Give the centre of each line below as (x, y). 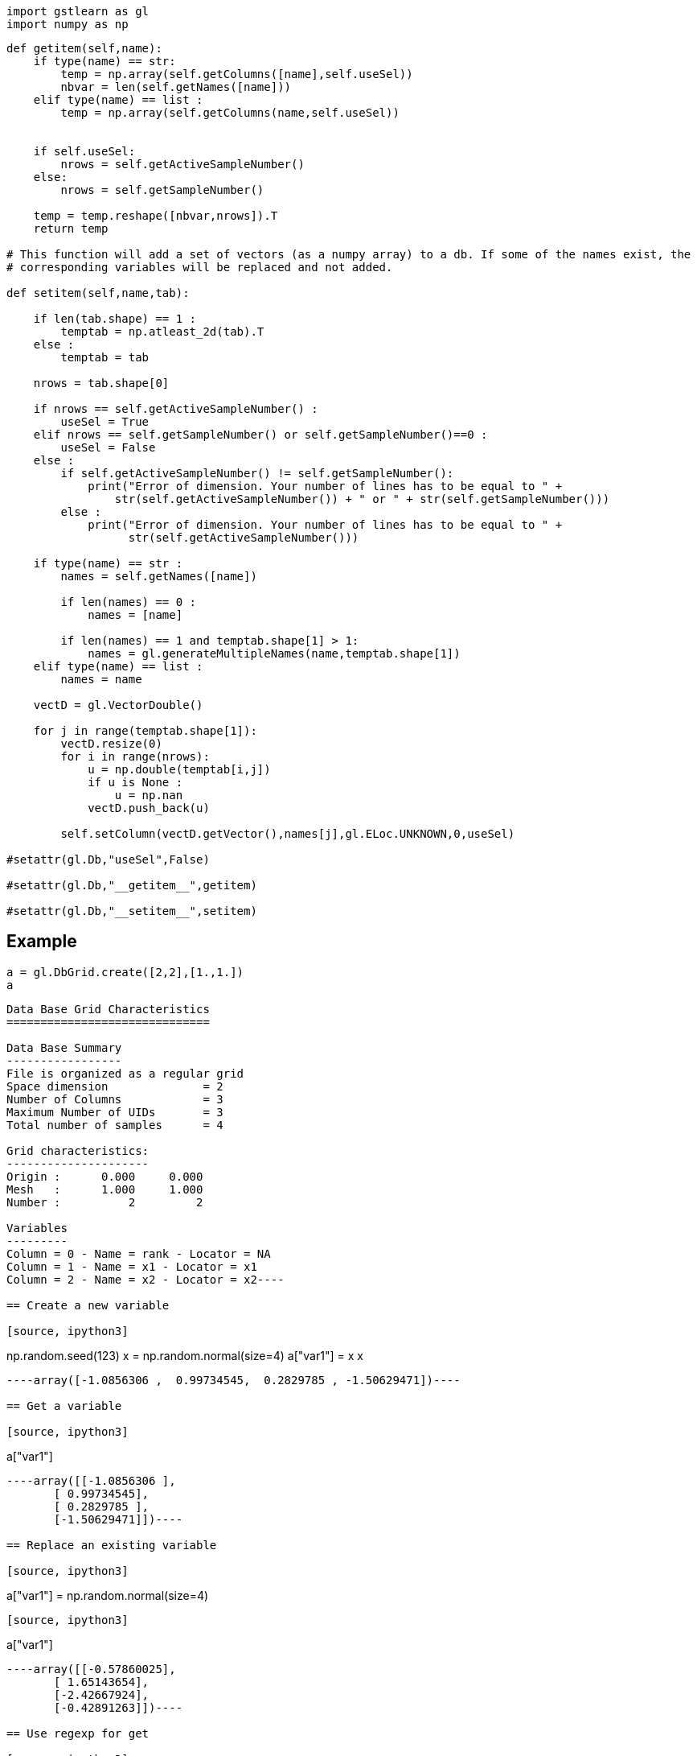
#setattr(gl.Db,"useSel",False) (108, 859)
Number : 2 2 (105, 1202)
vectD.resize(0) (111, 744)
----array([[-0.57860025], (91, 1669)
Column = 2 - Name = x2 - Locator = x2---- (146, 1279)
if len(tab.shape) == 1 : (115, 319)
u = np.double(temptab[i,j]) (179, 769)
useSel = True (105, 422)
